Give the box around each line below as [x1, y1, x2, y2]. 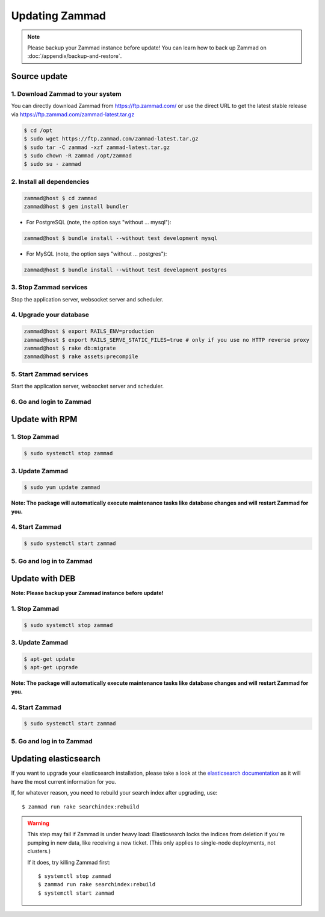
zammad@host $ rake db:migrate [23, 344, 117, 351]
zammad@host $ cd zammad [23, 195, 97, 201]
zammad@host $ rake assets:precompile [23, 353, 138, 360]
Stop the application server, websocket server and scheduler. [11, 295, 164, 303]
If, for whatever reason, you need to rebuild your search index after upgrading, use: [11, 789, 218, 796]
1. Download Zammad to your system [11, 90, 122, 98]
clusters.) [27, 848, 51, 855]
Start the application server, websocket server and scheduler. [11, 383, 164, 390]
